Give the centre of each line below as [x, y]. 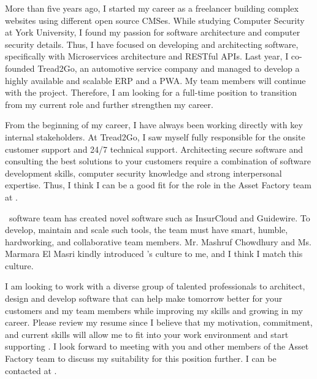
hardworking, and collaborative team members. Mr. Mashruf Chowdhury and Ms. [158, 241]
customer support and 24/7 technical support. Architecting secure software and [154, 149]
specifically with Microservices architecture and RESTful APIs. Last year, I [147, 56]
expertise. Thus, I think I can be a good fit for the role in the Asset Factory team [158, 185]
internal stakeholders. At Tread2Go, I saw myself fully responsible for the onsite [155, 136]
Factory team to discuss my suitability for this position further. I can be [141, 358]
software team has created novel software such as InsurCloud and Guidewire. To [159, 217]
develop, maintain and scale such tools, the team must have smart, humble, [147, 230]
